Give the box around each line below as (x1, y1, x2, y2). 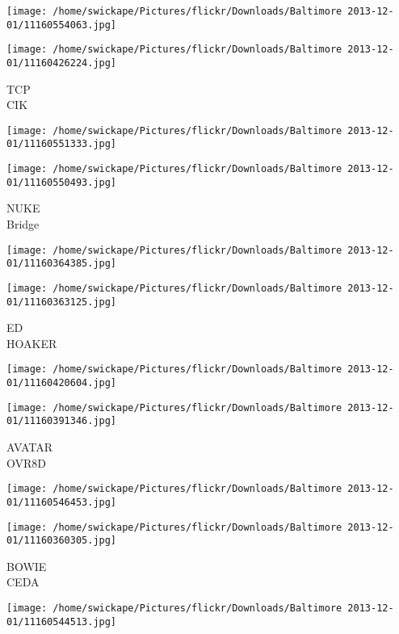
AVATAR (6, 439, 52, 456)
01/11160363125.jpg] (6, 296, 117, 308)
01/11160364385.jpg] (6, 258, 117, 270)
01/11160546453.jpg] (6, 496, 117, 508)
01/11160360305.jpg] (6, 535, 117, 547)
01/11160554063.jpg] (6, 19, 117, 31)
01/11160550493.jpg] (6, 176, 117, 188)
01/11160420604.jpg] (6, 377, 117, 389)
